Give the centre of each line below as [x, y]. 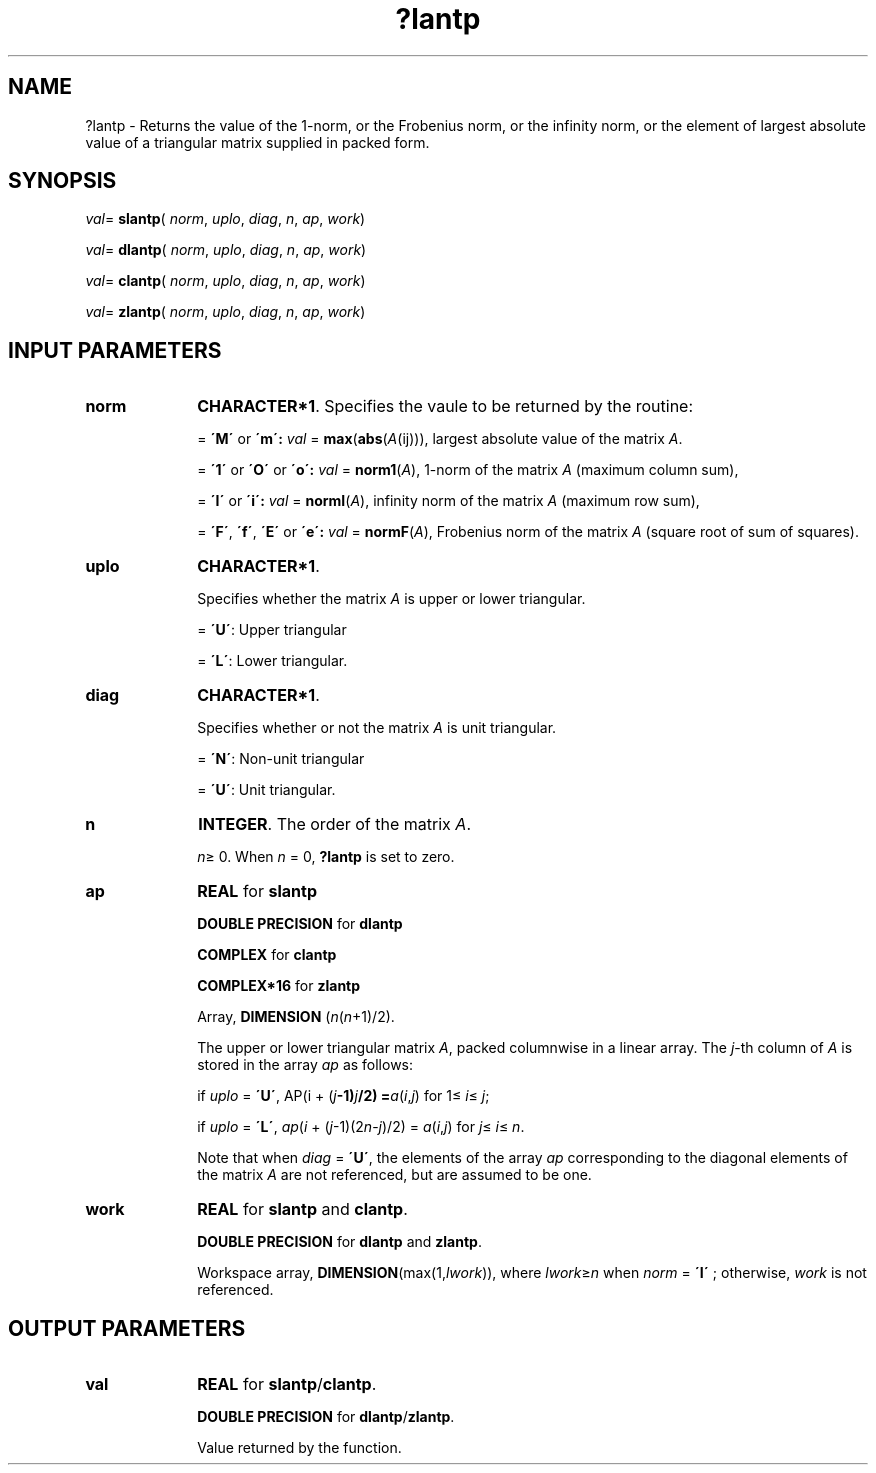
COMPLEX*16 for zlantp [279, 986]
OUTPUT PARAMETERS [127, 1328]
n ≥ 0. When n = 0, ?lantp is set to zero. [326, 857]
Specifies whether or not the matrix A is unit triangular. [377, 728]
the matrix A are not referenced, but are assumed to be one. [394, 1175]
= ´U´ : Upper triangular [272, 630]
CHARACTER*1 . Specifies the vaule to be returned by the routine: [445, 406]
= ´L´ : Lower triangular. [272, 661]
